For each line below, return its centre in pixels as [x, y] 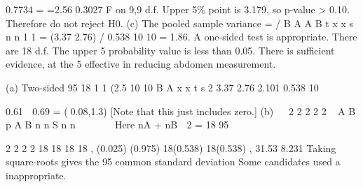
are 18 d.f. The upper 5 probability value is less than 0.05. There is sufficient [170, 50]
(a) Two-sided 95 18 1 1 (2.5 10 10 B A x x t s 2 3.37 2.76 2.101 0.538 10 [162, 87]
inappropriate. [36, 175]
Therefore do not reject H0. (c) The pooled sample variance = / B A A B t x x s [180, 23]
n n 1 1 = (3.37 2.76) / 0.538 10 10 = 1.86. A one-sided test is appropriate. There [181, 37]
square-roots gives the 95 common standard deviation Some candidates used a [173, 162]
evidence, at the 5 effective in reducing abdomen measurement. [141, 64]
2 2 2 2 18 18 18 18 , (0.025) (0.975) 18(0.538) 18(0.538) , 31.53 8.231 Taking [171, 148]
